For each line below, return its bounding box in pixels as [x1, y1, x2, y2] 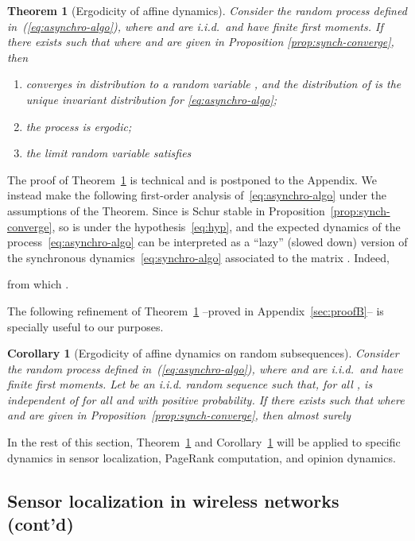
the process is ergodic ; [25, 118, 132, 134]
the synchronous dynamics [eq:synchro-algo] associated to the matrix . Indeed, [7, 249, 390, 265]
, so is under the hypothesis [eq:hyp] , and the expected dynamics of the [52, 218, 401, 234]
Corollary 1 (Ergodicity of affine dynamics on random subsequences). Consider [7, 345, 399, 361]
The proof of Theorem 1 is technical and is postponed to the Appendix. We [7, 171, 378, 187]
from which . [7, 276, 69, 292]
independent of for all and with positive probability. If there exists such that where [7, 391, 405, 408]
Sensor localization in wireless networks [7, 488, 339, 512]
